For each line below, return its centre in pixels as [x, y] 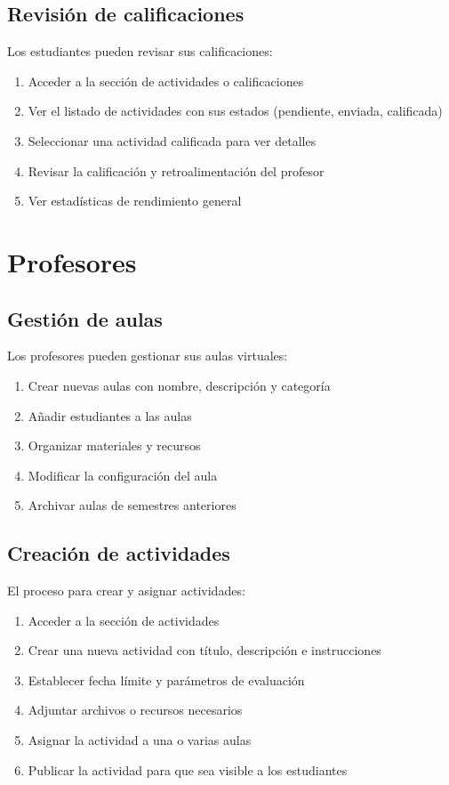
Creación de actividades [119, 553]
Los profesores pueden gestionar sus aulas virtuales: [148, 356]
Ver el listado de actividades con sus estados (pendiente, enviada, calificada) [235, 111]
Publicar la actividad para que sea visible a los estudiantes [188, 769]
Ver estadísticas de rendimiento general [135, 201]
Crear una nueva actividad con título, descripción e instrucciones [204, 650]
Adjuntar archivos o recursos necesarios [135, 710]
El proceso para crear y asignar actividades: [126, 591]
